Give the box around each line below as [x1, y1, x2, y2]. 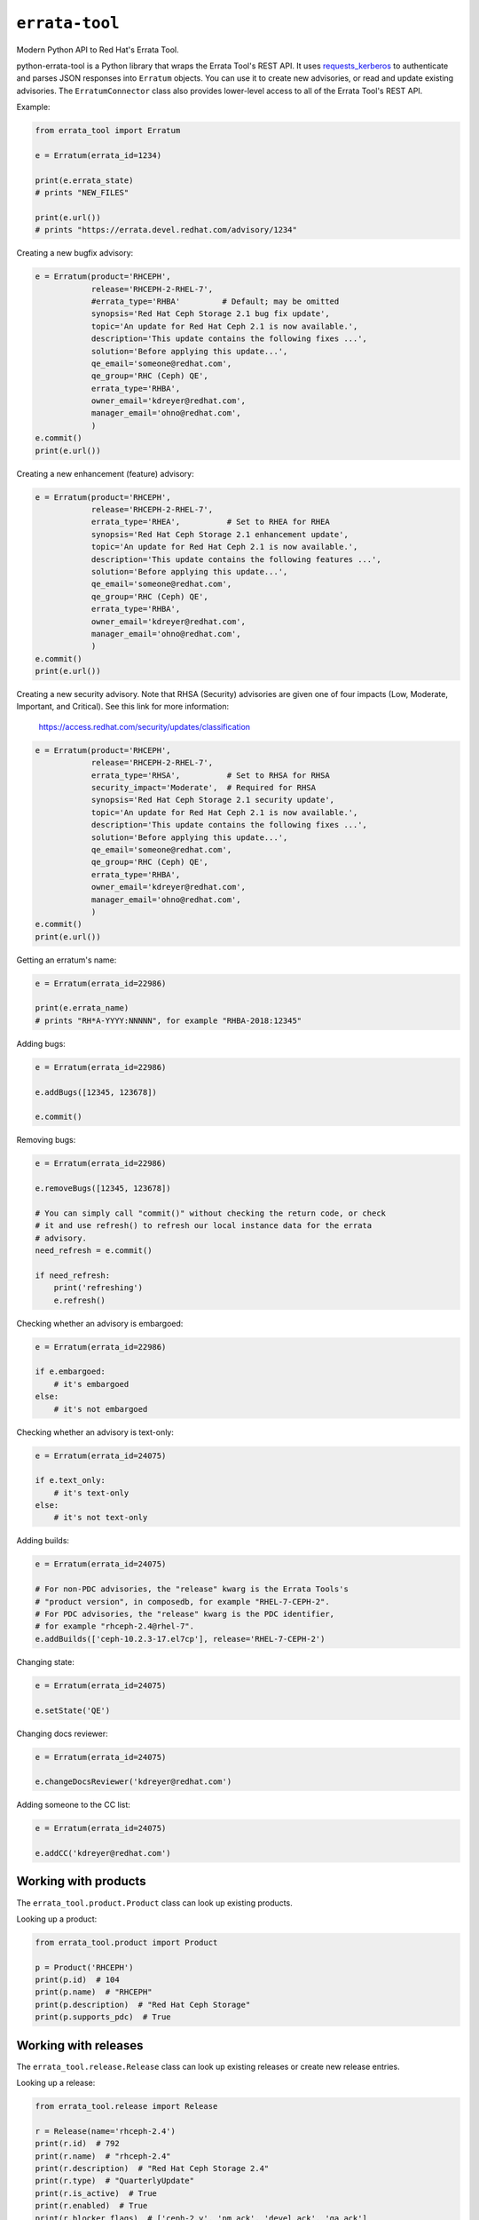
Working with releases [16, 2038, 144, 2053]
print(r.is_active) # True [35, 2188, 157, 2198]
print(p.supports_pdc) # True [35, 2012, 172, 2022]
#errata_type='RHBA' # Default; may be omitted [90, 296, 340, 306]
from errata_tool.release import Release [35, 2101, 218, 2112]
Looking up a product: [16, 1914, 98, 1924]
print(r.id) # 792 [35, 2138, 120, 2149]
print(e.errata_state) [35, 175, 134, 186]
